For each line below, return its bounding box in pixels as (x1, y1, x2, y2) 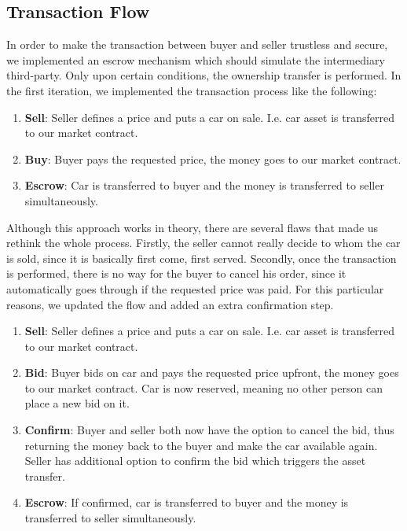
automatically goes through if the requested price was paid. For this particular (6, 280, 384, 297)
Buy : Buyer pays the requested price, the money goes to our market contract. (24, 150, 401, 167)
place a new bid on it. (24, 395, 130, 411)
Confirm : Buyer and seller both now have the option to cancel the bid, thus (24, 422, 394, 438)
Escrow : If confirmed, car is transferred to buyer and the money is (24, 494, 349, 511)
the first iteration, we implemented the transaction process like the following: (6, 82, 377, 98)
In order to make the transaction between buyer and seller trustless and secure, (6, 36, 388, 53)
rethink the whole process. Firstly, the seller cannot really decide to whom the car (6, 234, 401, 251)
